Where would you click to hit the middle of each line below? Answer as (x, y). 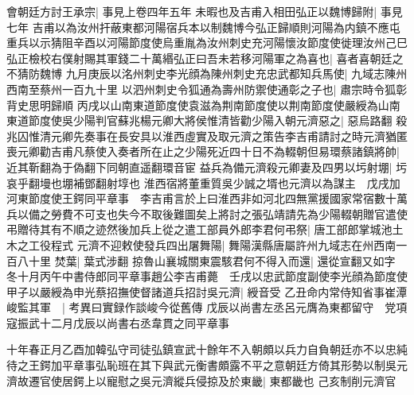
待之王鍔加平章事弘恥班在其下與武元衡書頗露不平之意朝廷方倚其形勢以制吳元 (207, 365)
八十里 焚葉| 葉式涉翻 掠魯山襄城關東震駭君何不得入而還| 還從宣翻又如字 (206, 260)
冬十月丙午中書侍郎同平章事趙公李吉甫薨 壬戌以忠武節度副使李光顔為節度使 (207, 276)
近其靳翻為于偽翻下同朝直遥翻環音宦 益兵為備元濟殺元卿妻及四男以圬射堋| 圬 (207, 167)
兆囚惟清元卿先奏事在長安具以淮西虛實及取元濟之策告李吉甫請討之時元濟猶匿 (207, 136)
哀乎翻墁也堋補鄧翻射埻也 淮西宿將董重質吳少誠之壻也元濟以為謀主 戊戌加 (203, 182)
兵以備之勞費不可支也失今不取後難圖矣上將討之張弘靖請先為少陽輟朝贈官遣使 (207, 213)
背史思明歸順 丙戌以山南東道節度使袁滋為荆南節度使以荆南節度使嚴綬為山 (198, 105)
